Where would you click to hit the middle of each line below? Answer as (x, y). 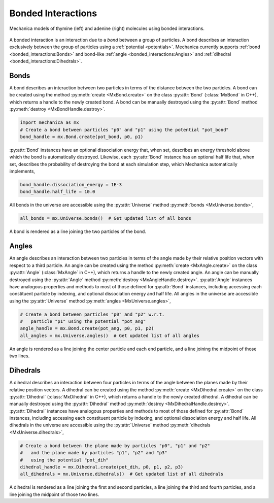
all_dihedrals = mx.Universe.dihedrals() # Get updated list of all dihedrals (122, 474)
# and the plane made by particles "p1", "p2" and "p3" (94, 453)
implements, (22, 171)
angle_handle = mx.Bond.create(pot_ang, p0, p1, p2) (87, 328)
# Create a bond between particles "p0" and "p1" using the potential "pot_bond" (125, 130)
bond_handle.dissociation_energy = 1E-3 (71, 185)
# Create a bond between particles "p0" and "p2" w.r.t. (92, 314)
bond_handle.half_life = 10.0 (58, 192)
